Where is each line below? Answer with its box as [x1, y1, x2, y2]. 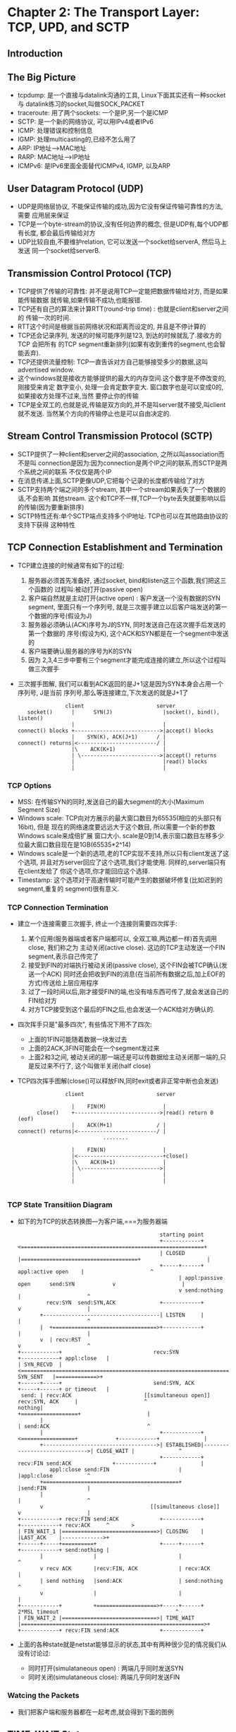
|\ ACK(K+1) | [71, 746, 167, 753]
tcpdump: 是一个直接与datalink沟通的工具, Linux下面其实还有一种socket [17, 91, 226, 100]
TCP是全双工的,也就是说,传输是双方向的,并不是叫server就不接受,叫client [17, 401, 226, 409]
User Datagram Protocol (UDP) [7, 182, 144, 194]
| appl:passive [178, 1274, 223, 1281]
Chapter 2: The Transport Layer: [7, 4, 200, 20]
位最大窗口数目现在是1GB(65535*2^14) [17, 840, 132, 849]
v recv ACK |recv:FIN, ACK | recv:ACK [39, 1565, 211, 1572]
